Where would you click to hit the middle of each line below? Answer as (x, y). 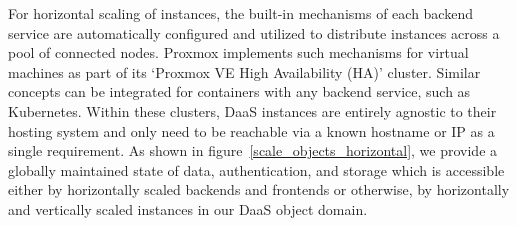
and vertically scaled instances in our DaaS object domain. (188, 208)
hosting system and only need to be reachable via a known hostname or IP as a (251, 130)
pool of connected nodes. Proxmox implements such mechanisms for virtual (238, 52)
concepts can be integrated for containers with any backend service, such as (239, 91)
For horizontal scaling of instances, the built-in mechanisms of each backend (240, 13)
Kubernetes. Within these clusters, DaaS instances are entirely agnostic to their (252, 110)
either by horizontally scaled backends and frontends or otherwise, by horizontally (259, 189)
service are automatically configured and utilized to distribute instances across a (254, 32)
